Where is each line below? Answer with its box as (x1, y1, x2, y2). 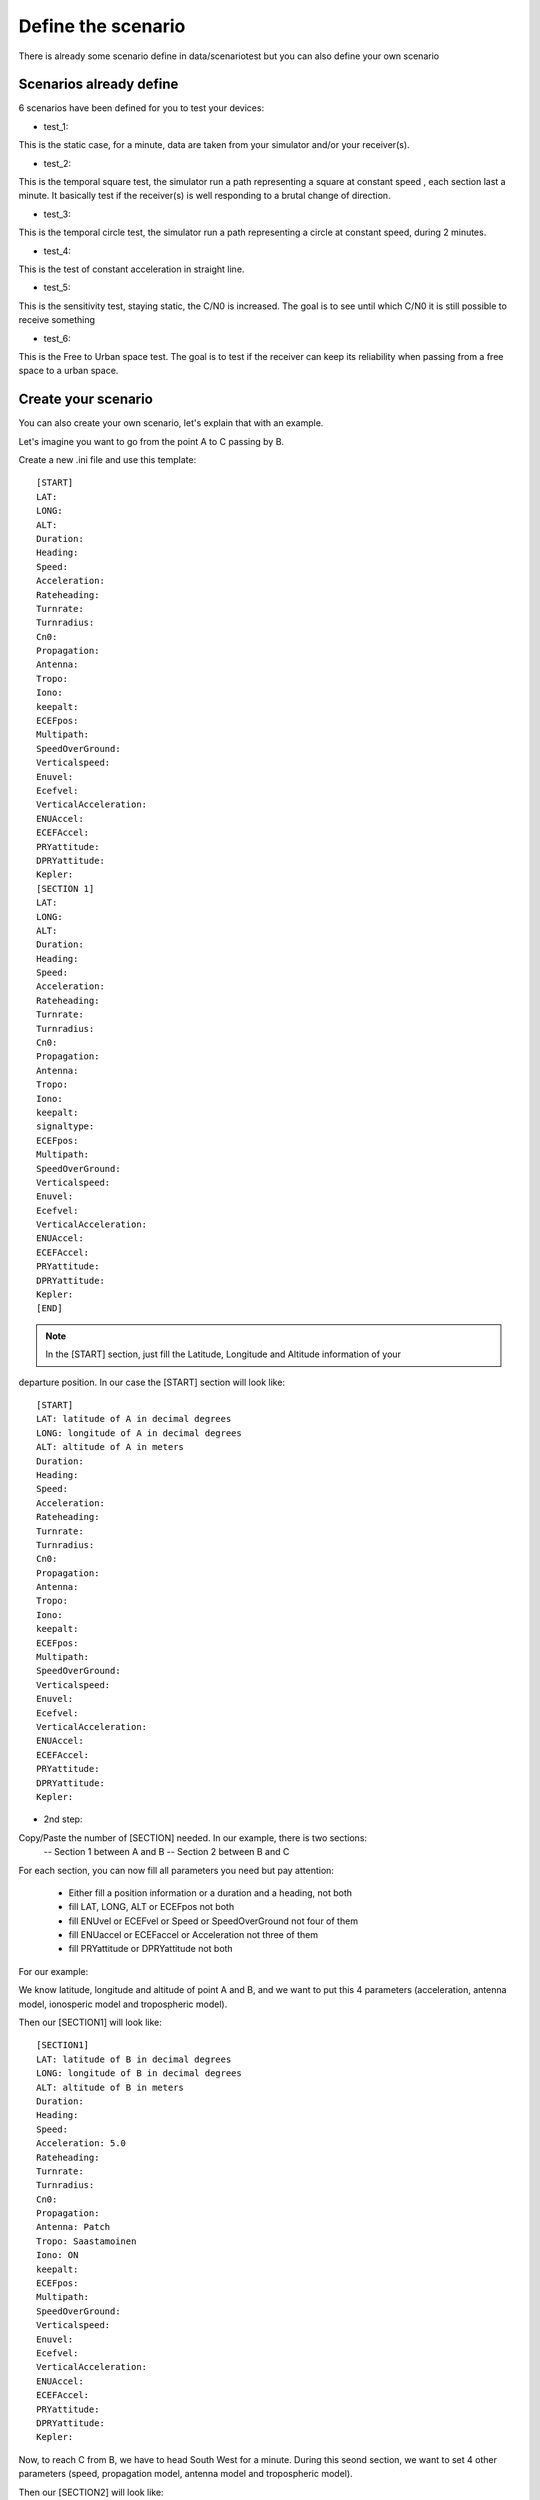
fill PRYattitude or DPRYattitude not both (68, 1943, 234, 1955)
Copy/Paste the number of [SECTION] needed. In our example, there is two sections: (18, 1831, 368, 1844)
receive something (18, 314, 95, 326)
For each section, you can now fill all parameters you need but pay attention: (18, 1864, 335, 1876)
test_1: (43, 120, 69, 132)
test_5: (43, 281, 71, 294)
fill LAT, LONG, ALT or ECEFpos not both (68, 1901, 235, 1913)
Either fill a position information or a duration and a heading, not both (68, 1886, 353, 1899)
